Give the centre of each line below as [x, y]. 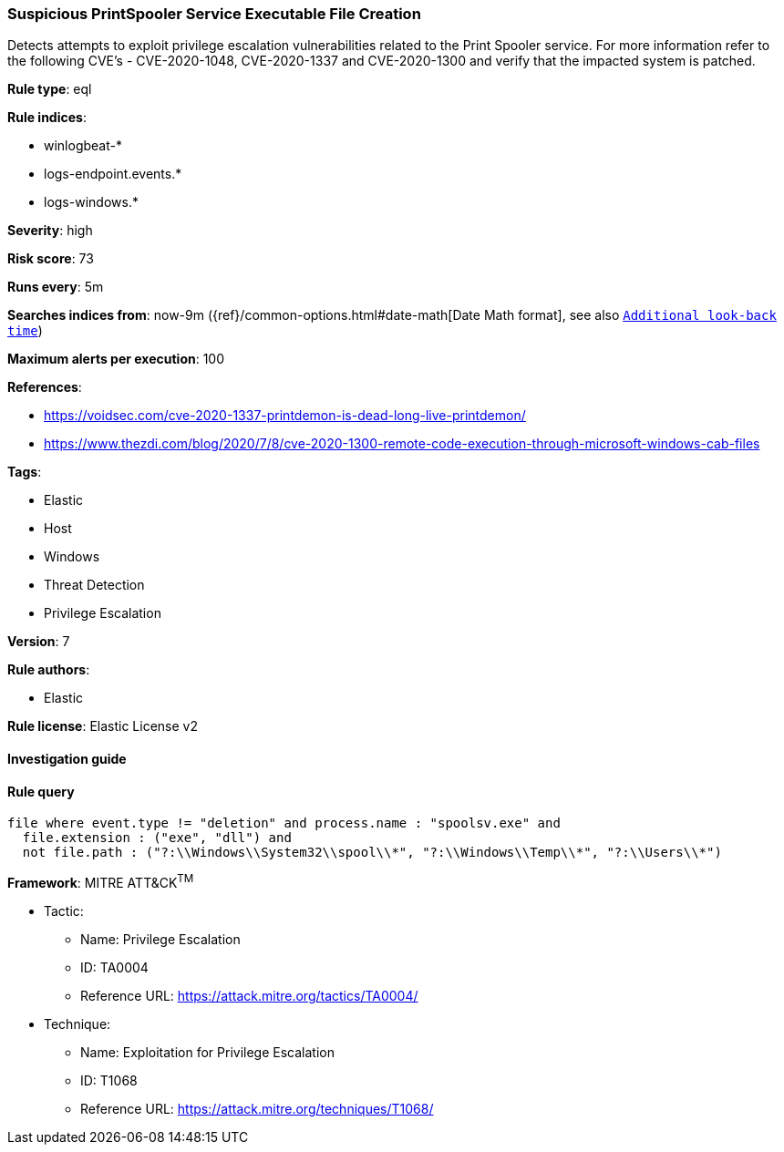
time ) [25, 331]
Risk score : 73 [51, 259]
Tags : [25, 472]
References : [45, 387]
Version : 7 [39, 642]
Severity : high [50, 231]
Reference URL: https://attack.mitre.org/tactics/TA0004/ [249, 995]
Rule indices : [47, 118]
